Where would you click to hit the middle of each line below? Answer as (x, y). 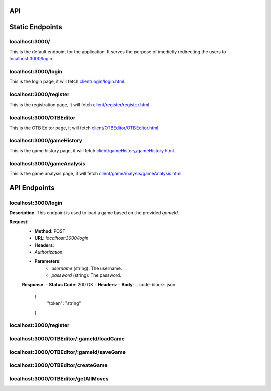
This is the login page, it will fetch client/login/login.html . (67, 82)
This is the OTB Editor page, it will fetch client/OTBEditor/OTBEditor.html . (84, 128)
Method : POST (50, 231)
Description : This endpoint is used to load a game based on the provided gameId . (94, 213)
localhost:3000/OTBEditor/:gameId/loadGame (67, 339)
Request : (19, 222)
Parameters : (47, 261)
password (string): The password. (86, 275)
